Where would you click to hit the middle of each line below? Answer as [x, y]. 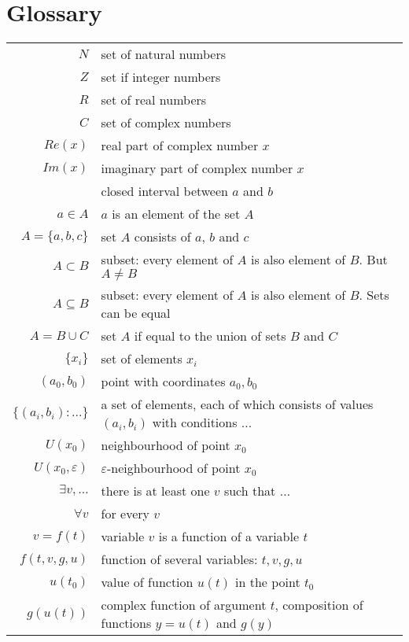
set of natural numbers [164, 54]
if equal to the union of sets [210, 336]
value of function [147, 582]
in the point [268, 582]
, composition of [319, 605]
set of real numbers [154, 100]
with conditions [195, 422]
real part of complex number [180, 146]
